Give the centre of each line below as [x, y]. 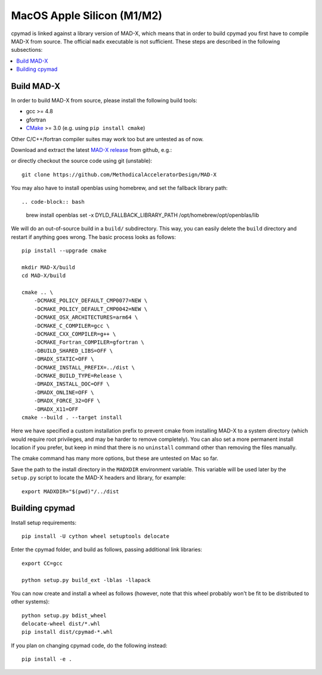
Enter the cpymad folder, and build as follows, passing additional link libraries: [107, 550]
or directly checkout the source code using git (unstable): [81, 161]
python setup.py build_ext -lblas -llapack [86, 580]
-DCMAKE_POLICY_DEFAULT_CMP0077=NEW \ [91, 301]
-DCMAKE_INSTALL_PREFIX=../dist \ [84, 367]
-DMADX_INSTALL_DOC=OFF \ [72, 384]
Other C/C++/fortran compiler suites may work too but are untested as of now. [107, 139]
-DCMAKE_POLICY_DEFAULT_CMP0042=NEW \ [91, 309]
